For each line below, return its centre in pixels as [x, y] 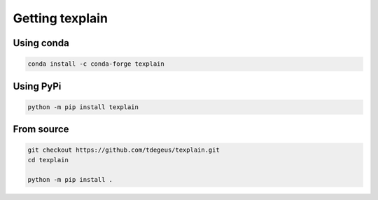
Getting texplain [61, 18]
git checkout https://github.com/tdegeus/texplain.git [124, 150]
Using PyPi [37, 86]
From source [41, 129]
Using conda [41, 43]
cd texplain [48, 160]
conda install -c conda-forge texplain [96, 64]
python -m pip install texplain [83, 107]
